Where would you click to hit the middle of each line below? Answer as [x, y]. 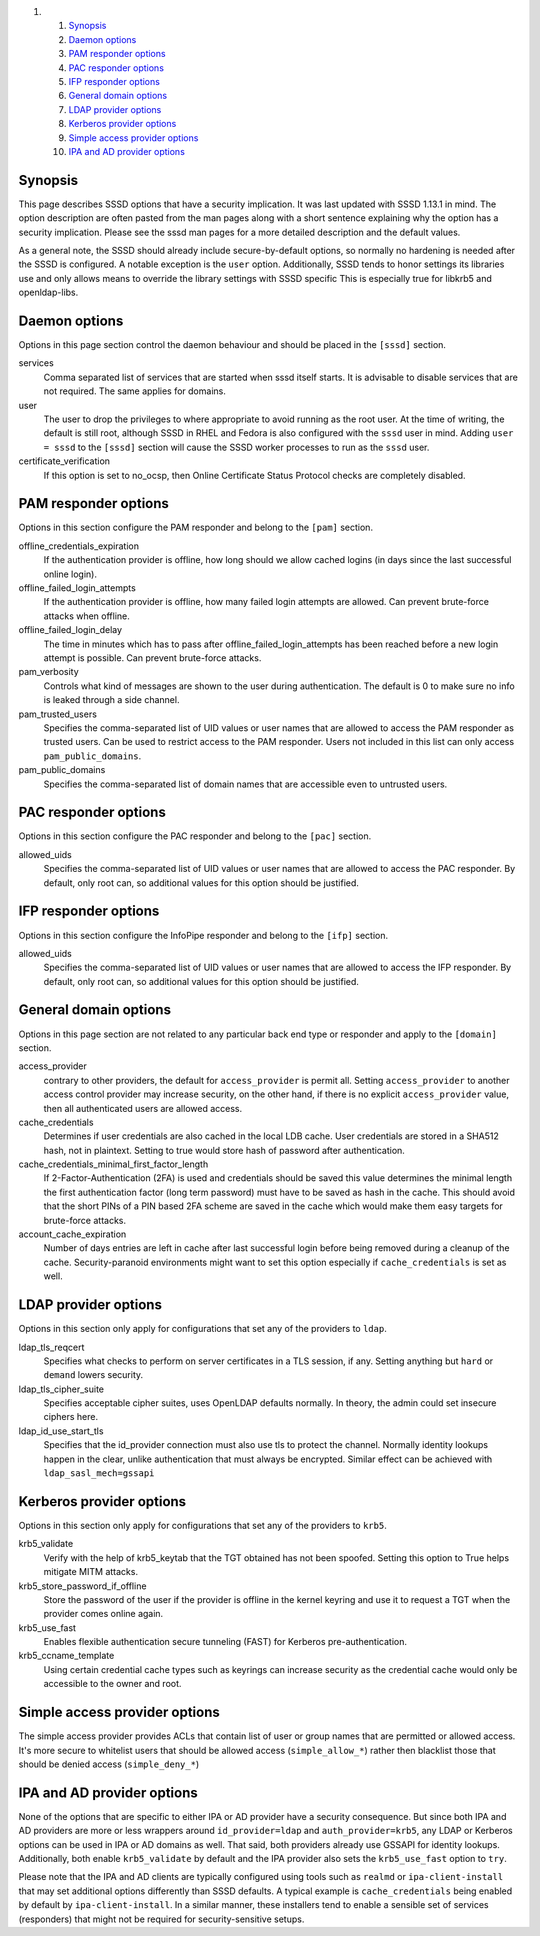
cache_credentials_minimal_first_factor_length [113, 1164]
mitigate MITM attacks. [91, 1572]
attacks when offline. [86, 616]
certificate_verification [64, 461]
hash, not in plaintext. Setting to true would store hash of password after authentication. [224, 1150]
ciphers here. [71, 1417]
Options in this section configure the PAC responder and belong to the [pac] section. [195, 836]
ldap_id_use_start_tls [61, 1431]
